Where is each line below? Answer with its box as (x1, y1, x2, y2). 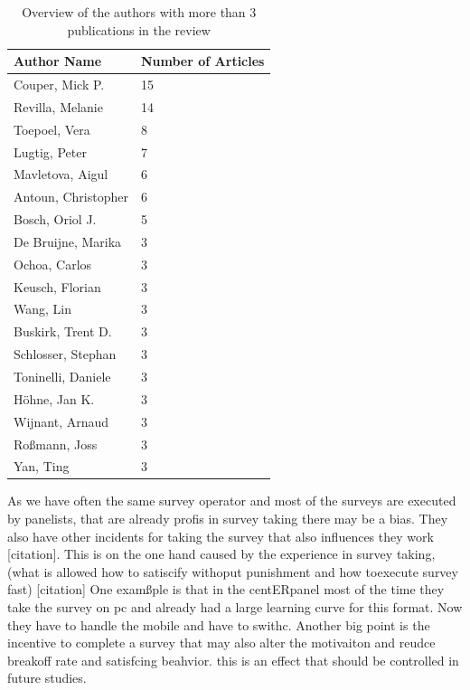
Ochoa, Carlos (14, 254, 92, 273)
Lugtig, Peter (14, 142, 87, 161)
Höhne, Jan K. (14, 389, 95, 408)
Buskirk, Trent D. (14, 322, 112, 341)
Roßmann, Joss (14, 434, 98, 453)
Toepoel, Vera (14, 119, 90, 138)
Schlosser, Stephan (14, 345, 117, 364)
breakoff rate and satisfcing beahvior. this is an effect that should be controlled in (7, 650, 459, 669)
